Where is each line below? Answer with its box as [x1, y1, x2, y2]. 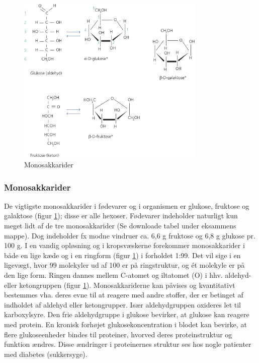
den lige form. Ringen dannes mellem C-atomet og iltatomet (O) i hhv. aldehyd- [4, 269, 251, 280]
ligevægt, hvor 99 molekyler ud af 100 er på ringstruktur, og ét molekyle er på [4, 260, 245, 270]
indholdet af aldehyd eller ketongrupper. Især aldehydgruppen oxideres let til [4, 299, 241, 310]
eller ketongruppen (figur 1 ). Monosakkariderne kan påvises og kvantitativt [4, 279, 235, 290]
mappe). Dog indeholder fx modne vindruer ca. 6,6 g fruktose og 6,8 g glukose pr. [4, 230, 255, 240]
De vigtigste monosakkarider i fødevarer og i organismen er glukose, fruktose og [4, 200, 249, 211]
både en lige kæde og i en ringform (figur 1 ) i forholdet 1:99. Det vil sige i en [4, 250, 241, 260]
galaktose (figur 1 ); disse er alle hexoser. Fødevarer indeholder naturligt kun [4, 210, 238, 221]
